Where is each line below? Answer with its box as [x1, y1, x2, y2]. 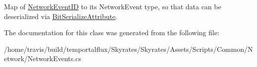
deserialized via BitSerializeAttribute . [4, 11, 118, 21]
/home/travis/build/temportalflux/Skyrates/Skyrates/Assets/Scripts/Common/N [4, 44, 253, 54]
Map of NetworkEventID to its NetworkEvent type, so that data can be [4, 1, 221, 11]
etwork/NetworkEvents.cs [4, 53, 81, 64]
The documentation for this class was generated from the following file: [4, 27, 219, 38]
